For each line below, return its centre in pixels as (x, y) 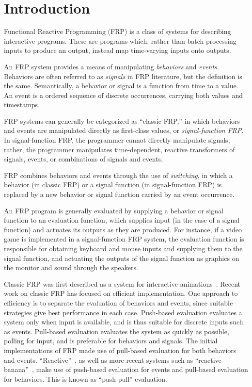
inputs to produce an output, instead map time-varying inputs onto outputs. (118, 50)
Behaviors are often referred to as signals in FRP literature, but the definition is (123, 76)
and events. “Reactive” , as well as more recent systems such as (99, 360)
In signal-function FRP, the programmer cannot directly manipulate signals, (117, 140)
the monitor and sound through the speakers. (71, 267)
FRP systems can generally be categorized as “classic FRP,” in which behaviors (122, 121)
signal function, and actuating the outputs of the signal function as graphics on (122, 258)
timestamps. (22, 105)
